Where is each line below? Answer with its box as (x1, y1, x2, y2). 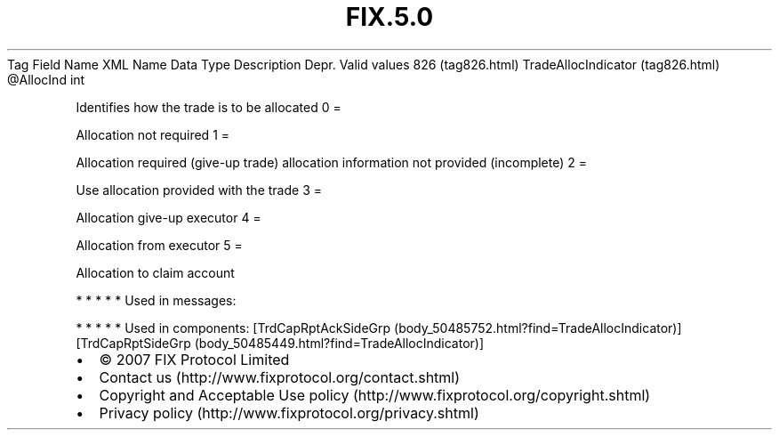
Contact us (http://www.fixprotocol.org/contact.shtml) (99, 368, 461, 386)
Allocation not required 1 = (76, 126, 230, 142)
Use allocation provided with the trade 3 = (76, 182, 322, 198)
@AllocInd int (7, 71, 85, 87)
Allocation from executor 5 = (76, 237, 243, 253)
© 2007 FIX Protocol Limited (99, 350, 290, 368)
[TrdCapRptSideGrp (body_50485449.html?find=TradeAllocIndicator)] (76, 335, 485, 351)
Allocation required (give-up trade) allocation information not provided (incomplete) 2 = (76, 154, 588, 170)
